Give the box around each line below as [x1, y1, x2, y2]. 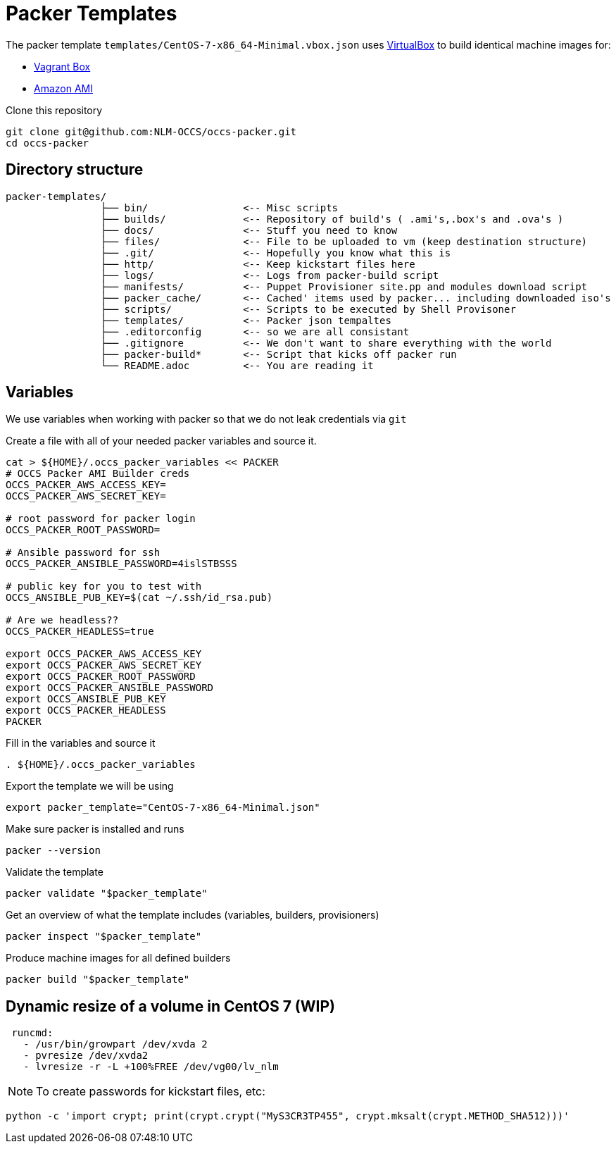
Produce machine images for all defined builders [6, 952, 231, 964]
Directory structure [6, 161, 144, 179]
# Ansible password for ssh [6, 547, 161, 559]
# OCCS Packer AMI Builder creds [6, 468, 190, 480]
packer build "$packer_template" [6, 974, 190, 986]
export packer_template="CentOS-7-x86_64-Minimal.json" [6, 802, 320, 814]
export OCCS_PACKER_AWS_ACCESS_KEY [6, 648, 202, 660]
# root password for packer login [6, 513, 196, 525]
